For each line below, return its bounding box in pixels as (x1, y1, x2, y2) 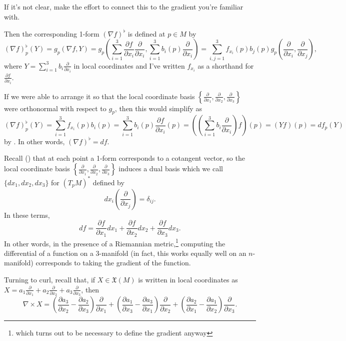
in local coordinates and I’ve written (73, 60, 185, 71)
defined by (92, 177, 124, 187)
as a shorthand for (197, 60, 254, 71)
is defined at (127, 28, 165, 39)
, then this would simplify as (114, 103, 202, 113)
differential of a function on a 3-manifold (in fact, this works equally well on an (4, 247, 246, 258)
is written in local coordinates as (138, 274, 238, 285)
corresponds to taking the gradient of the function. (35, 257, 191, 268)
